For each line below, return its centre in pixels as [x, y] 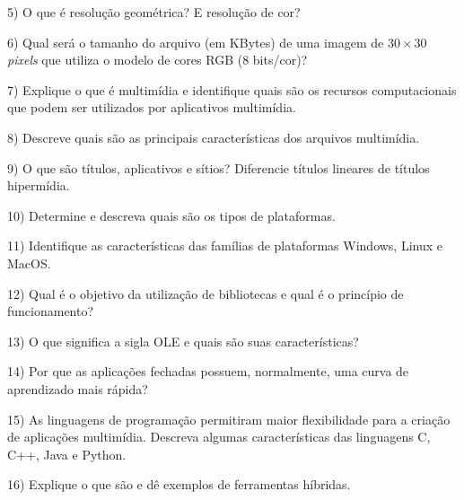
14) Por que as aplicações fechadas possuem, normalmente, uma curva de [208, 371]
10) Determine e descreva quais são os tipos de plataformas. [171, 215]
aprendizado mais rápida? [78, 388]
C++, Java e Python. [67, 454]
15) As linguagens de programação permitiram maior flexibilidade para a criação [229, 419]
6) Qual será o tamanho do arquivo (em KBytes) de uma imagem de [196, 42]
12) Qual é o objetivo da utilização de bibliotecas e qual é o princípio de [206, 293]
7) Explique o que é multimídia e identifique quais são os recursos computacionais [232, 89]
